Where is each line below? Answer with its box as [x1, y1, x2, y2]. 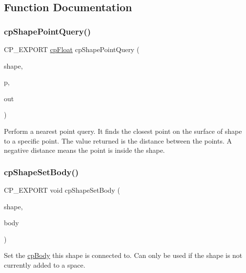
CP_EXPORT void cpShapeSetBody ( [4, 184, 120, 195]
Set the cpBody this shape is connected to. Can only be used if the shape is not [4, 250, 243, 260]
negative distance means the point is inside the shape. [4, 145, 165, 155]
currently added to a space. [4, 259, 85, 270]
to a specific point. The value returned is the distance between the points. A [4, 135, 232, 146]
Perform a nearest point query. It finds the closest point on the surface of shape [4, 126, 242, 136]
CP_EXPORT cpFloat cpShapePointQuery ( [4, 44, 140, 54]
